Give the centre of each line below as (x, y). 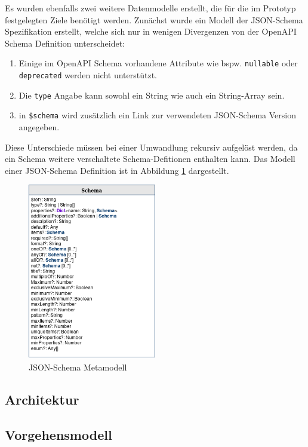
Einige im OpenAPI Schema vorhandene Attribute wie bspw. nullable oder (158, 63)
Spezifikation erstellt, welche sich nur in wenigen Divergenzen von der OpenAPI (151, 31)
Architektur (42, 399)
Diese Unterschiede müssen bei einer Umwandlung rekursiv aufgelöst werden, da (151, 147)
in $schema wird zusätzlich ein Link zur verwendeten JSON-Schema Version (158, 115)
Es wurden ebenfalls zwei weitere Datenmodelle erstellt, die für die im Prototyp (150, 8)
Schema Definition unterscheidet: (65, 43)
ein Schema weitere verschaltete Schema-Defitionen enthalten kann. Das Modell (150, 159)
